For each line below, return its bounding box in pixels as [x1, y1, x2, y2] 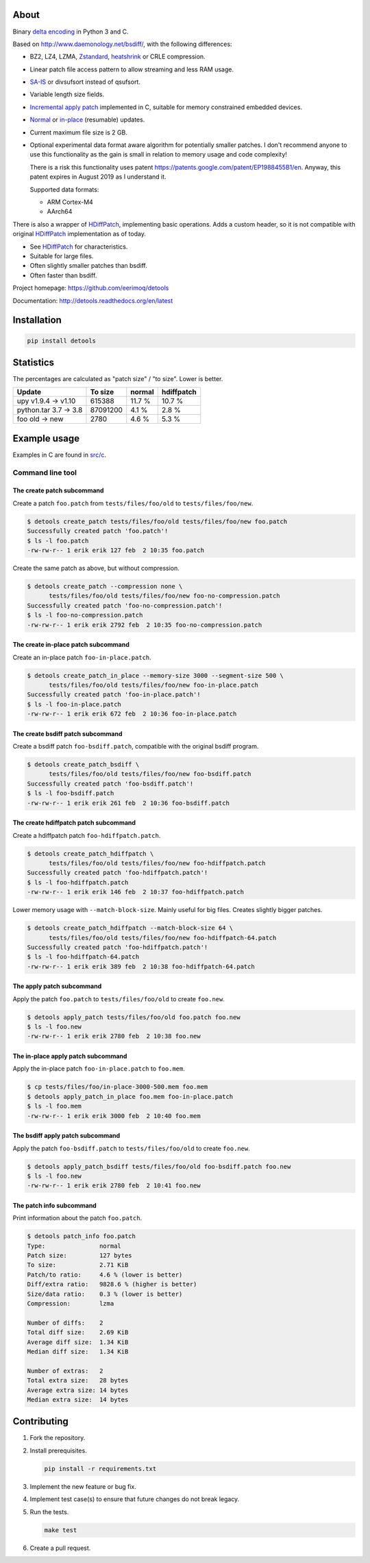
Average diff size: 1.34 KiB [27, 1338, 129, 1346]
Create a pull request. [29, 1544, 91, 1552]
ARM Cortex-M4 [47, 198, 94, 206]
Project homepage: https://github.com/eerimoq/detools [12, 284, 169, 292]
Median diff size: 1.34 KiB [27, 1347, 129, 1356]
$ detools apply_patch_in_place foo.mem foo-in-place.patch [27, 1093, 234, 1100]
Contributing [12, 1415, 69, 1428]
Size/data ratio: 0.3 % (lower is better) [27, 1290, 183, 1298]
